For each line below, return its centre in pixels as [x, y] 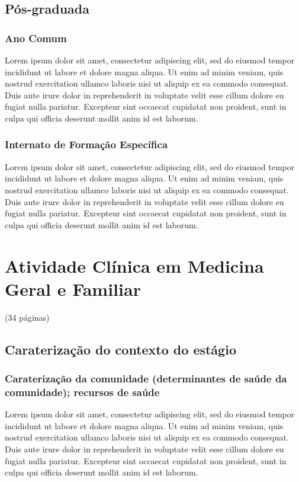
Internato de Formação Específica [86, 144]
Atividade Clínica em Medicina [134, 265]
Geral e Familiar [73, 288]
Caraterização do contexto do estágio [120, 349]
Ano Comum [36, 38]
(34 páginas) [27, 317]
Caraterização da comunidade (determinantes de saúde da [146, 378]
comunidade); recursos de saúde [82, 392]
